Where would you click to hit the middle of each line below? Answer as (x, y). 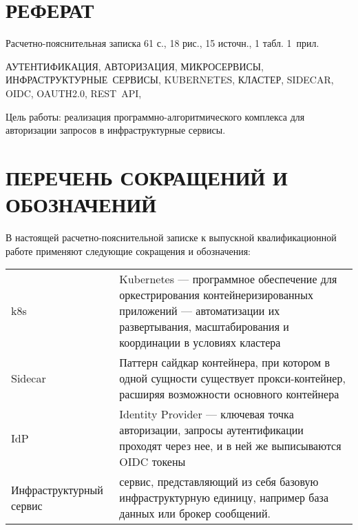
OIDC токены (152, 462)
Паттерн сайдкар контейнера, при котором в (225, 363)
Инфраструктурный (57, 489)
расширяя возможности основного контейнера (229, 394)
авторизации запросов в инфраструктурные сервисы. (116, 130)
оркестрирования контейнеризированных (216, 295)
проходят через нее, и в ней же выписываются (230, 446)
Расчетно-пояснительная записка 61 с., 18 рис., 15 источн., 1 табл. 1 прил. (162, 43)
